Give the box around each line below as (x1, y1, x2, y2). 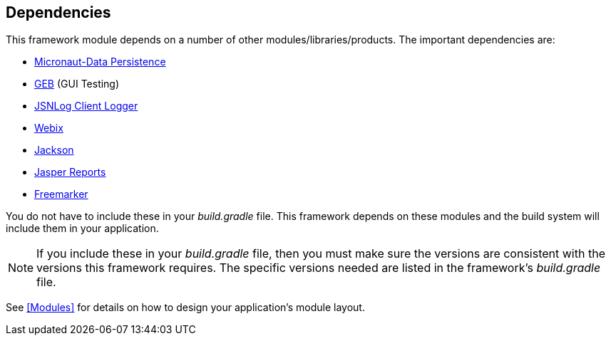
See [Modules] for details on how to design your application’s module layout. (6, 301, 365, 314)
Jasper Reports (34, 166, 106, 179)
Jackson (34, 144, 74, 157)
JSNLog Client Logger (34, 100, 138, 112)
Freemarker (34, 188, 88, 201)
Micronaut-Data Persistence (34, 56, 166, 68)
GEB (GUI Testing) (34, 78, 120, 90)
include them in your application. (6, 222, 159, 235)
